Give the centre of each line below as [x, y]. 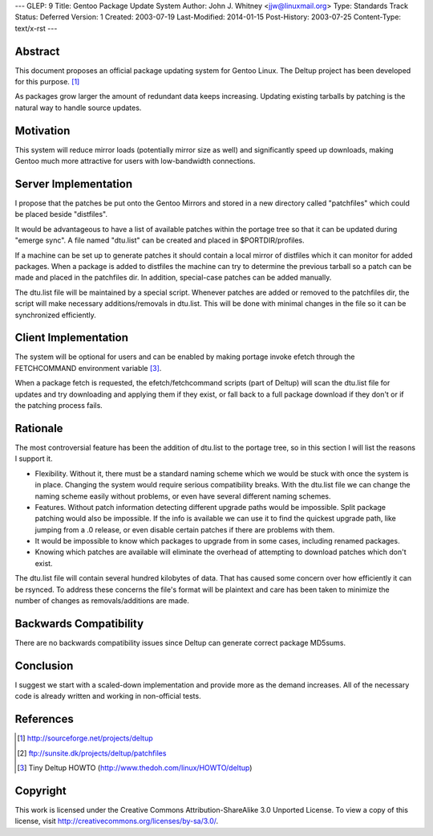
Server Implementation [73, 184]
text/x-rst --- [36, 28]
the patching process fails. [59, 406]
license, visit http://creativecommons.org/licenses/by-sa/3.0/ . [117, 821]
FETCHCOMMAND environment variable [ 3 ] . [88, 368]
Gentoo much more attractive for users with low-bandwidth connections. [135, 161]
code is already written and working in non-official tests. [108, 696]
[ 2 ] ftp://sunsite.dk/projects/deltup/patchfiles [92, 753]
